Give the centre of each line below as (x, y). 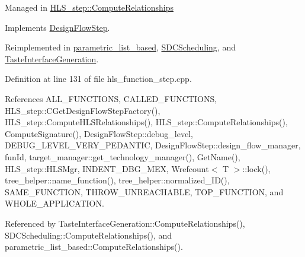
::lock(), (256, 168)
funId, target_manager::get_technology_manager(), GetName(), (123, 156)
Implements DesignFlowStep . (57, 27)
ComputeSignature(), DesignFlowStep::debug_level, (99, 133)
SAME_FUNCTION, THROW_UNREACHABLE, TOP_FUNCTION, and (144, 191)
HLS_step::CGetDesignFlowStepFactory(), (83, 110)
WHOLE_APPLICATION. (54, 203)
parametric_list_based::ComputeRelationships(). (94, 247)
